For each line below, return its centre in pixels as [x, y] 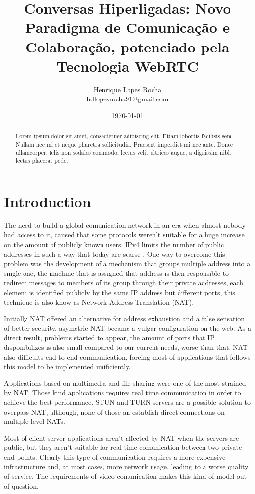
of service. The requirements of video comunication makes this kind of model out [126, 476]
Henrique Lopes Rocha [127, 89]
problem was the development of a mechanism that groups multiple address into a [127, 263]
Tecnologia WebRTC [127, 65]
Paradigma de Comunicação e [127, 27]
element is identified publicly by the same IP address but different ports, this [120, 292]
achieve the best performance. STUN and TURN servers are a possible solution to [127, 402]
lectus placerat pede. [42, 161]
